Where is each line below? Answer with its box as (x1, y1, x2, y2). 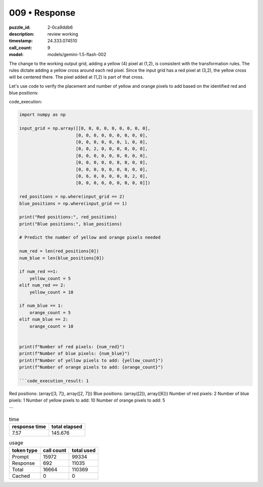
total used (72, 447, 96, 453)
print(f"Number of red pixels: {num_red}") (19, 344, 125, 350)
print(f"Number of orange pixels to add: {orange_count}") (19, 364, 163, 370)
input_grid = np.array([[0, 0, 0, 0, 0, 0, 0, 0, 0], (19, 126, 150, 131)
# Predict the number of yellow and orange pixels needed (19, 234, 161, 240)
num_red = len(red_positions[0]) (19, 249, 99, 254)
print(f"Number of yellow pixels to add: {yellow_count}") (19, 357, 163, 363)
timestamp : (9, 38, 33, 44)
